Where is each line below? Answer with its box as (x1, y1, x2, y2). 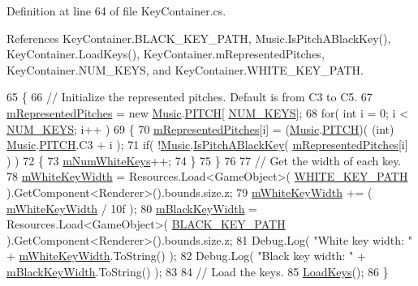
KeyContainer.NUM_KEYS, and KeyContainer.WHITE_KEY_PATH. (6, 61, 364, 78)
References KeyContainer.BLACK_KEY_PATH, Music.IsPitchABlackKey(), (6, 29, 391, 46)
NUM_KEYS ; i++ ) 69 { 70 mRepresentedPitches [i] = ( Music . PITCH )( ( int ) (6, 120, 394, 137)
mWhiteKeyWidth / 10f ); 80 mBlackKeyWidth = (6, 199, 258, 216)
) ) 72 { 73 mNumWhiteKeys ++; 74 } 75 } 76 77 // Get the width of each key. (6, 152, 402, 169)
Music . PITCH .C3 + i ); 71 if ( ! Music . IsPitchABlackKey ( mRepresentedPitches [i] (6, 136, 408, 153)
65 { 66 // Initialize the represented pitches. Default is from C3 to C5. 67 (6, 88, 373, 105)
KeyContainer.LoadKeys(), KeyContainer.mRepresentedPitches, (6, 45, 325, 62)
